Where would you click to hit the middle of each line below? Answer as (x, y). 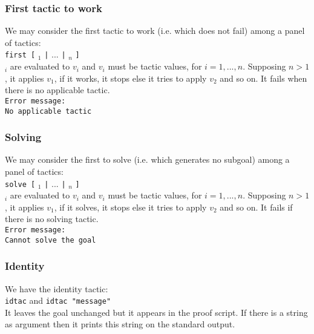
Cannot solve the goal (51, 240)
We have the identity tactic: (57, 288)
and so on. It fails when (263, 78)
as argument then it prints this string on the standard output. (120, 324)
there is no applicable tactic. (57, 90)
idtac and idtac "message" (58, 300)
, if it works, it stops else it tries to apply (130, 78)
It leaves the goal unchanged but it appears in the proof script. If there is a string (156, 312)
